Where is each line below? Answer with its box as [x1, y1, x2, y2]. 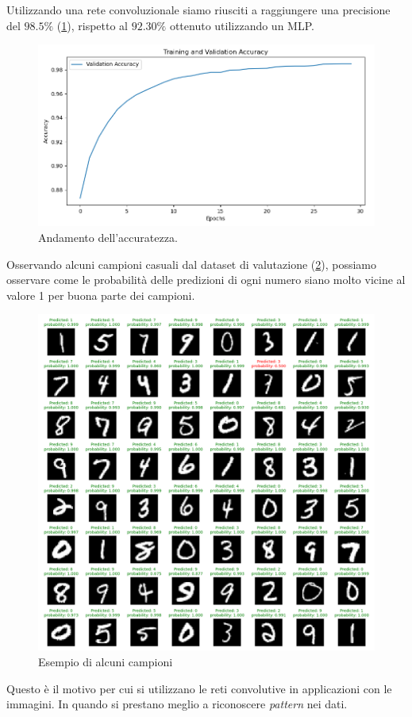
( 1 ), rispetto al [56, 17, 128, 33]
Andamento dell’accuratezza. [38, 228, 178, 245]
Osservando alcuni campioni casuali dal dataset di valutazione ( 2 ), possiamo [6, 255, 377, 272]
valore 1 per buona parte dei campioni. [6, 286, 195, 303]
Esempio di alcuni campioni [38, 653, 173, 669]
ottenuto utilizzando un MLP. [169, 17, 314, 33]
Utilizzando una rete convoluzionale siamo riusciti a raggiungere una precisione [6, 2, 391, 17]
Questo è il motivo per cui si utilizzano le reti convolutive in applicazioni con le [6, 680, 392, 696]
